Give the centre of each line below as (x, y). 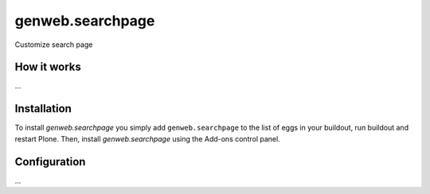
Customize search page (54, 45)
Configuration (50, 162)
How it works (48, 67)
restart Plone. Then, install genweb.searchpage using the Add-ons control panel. (147, 138)
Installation (43, 109)
